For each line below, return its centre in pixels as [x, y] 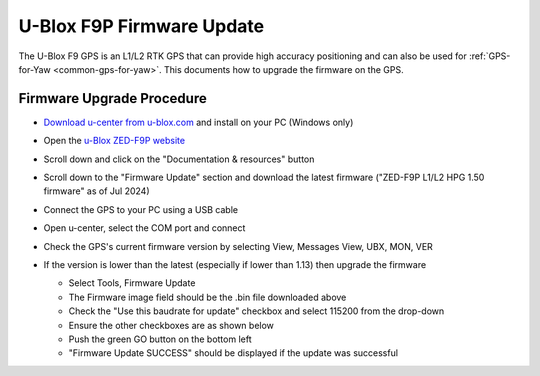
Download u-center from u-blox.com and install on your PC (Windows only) [198, 122]
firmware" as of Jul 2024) [96, 191]
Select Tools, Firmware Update [132, 283]
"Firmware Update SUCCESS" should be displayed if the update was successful [233, 353]
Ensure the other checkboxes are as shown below [171, 325]
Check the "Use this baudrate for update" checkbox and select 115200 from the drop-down [256, 311]
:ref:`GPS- [489, 56]
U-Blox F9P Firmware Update [141, 26]
